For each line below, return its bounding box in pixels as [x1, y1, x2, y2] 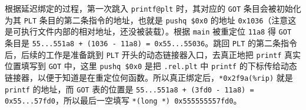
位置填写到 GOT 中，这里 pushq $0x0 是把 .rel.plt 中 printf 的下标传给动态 [5, 60, 297, 72]
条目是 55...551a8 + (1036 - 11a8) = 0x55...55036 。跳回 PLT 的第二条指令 [5, 36, 298, 49]
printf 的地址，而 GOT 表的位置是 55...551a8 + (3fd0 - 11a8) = [5, 82, 254, 95]
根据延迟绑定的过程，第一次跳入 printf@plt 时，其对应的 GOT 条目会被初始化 [5, 2, 301, 14]
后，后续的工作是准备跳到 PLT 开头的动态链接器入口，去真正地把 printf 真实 [5, 48, 301, 60]
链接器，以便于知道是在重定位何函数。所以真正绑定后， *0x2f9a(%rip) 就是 [5, 71, 293, 83]
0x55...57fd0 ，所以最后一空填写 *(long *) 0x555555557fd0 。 [5, 94, 242, 106]
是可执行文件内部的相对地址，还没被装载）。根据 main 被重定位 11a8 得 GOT [5, 25, 292, 37]
